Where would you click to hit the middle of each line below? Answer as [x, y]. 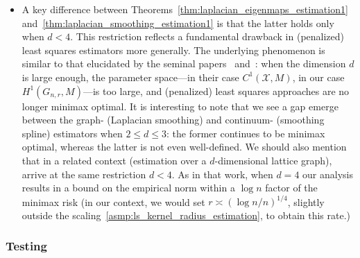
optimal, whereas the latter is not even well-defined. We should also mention [184, 147]
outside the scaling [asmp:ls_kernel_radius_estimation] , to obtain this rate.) [186, 215]
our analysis [328, 174]
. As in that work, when [222, 174]
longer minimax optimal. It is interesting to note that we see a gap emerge [180, 106]
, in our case [318, 77]
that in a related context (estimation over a [114, 160]
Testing [26, 246]
